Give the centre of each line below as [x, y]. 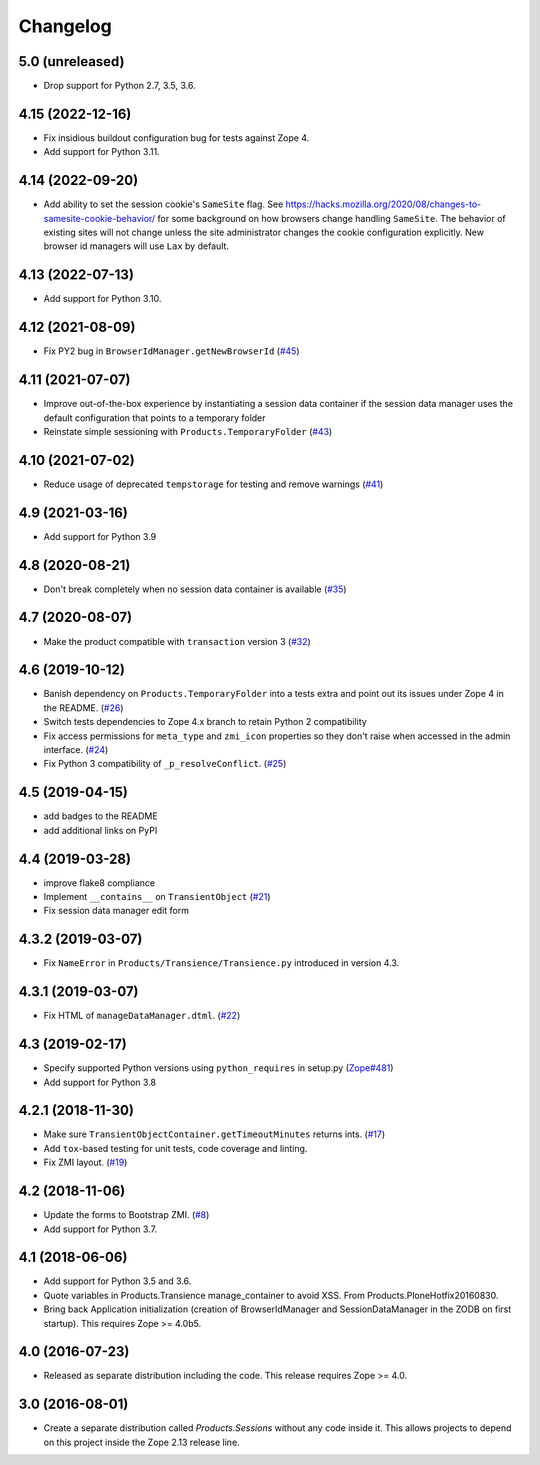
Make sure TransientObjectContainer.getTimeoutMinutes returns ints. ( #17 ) [214, 1134]
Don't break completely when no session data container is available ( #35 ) [195, 589]
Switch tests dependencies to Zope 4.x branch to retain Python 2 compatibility [205, 722]
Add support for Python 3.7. [100, 1229]
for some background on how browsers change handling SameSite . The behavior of [331, 218]
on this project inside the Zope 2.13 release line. [141, 1442]
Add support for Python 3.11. [101, 152]
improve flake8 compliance [99, 882]
